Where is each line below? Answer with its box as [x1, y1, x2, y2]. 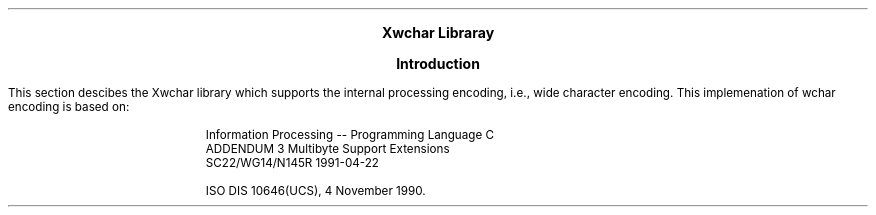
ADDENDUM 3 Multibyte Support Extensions [205, 142, 450, 156]
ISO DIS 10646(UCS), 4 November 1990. [205, 184, 426, 198]
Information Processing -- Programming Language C [205, 128, 495, 142]
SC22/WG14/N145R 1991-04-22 [205, 156, 379, 170]
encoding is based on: [8, 100, 130, 114]
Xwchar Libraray [381, 24, 495, 41]
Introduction [396, 55, 480, 72]
